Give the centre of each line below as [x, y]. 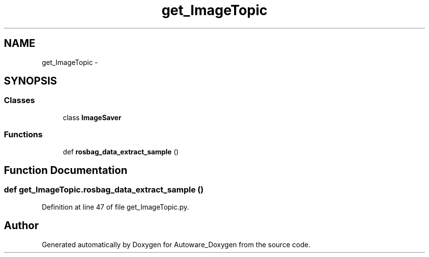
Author [21, 226]
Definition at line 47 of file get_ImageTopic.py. [116, 207]
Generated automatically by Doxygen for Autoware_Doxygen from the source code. [176, 244]
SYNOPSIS [31, 81]
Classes [20, 100]
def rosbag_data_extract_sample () [121, 151]
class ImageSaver [92, 117]
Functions [23, 135]
